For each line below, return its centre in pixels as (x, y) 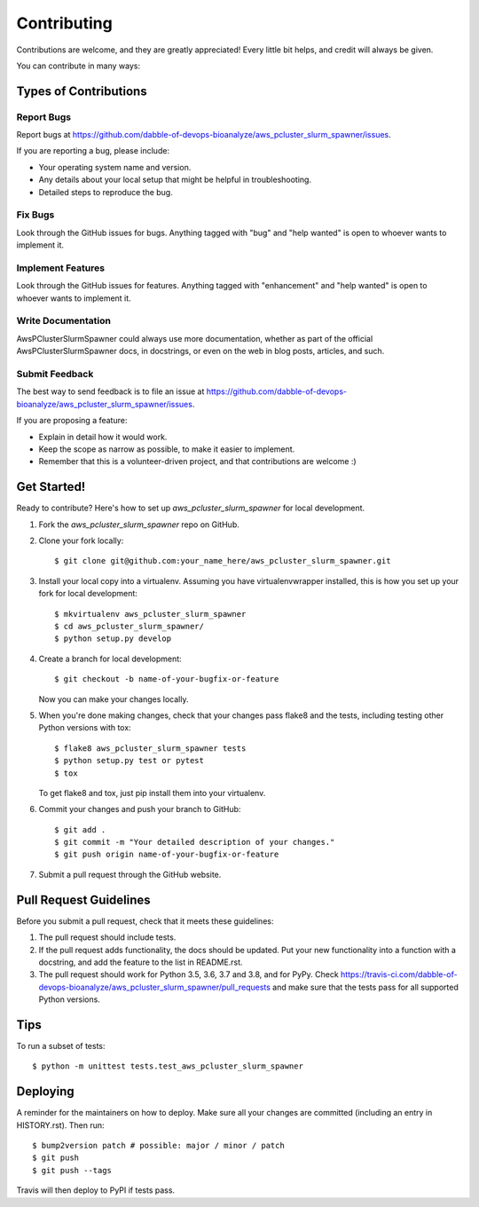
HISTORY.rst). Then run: (60, 1125)
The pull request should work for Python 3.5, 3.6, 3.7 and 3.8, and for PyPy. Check (188, 974)
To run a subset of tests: (61, 1046)
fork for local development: (88, 594)
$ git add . (80, 829)
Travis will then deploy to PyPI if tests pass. (96, 1190)
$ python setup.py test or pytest (129, 761)
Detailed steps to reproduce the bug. (106, 192)
